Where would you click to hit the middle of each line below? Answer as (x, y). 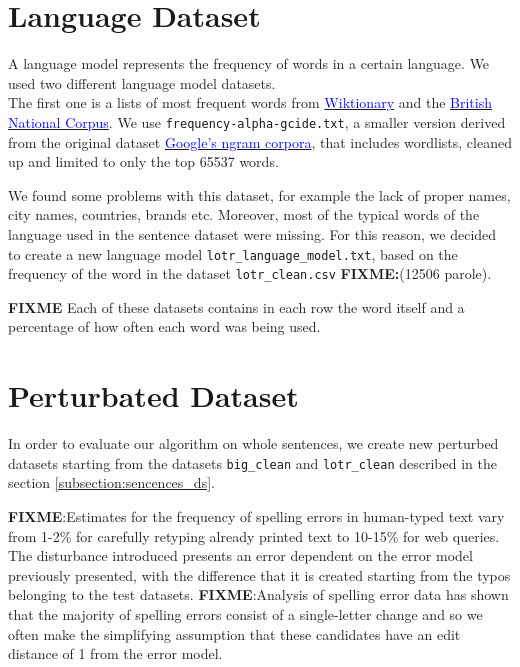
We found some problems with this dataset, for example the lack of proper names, (259, 194)
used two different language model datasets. (142, 82)
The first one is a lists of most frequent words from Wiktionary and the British (250, 102)
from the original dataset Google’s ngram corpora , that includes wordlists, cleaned (260, 141)
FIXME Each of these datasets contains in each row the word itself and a (236, 306)
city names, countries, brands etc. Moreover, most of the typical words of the (244, 214)
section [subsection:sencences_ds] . (111, 482)
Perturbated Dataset (153, 395)
